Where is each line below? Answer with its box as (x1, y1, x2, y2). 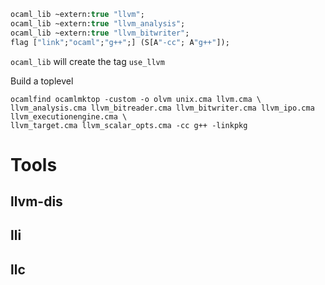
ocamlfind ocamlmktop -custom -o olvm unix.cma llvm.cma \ (10, 94, 262, 104)
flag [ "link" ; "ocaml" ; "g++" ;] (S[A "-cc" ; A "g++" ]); (10, 37, 230, 47)
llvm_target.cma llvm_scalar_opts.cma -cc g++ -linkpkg (10, 120, 248, 130)
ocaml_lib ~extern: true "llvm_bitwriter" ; (10, 28, 190, 38)
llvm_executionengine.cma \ (10, 111, 128, 122)
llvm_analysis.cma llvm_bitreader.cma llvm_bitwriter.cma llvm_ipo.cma (10, 103, 315, 113)
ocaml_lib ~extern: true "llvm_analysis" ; (10, 18, 186, 29)
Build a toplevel (10, 75, 74, 87)
